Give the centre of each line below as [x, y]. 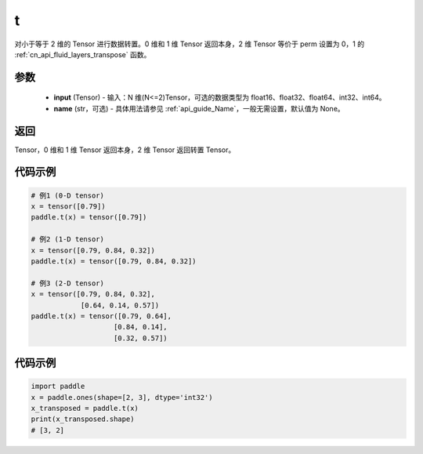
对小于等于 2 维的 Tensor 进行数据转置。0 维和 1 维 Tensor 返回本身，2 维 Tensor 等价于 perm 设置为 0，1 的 [189, 44]
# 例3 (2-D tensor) [68, 283]
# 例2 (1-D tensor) [68, 240]
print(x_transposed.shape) [83, 419]
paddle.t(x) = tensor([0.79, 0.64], [101, 316]
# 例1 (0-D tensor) [68, 195]
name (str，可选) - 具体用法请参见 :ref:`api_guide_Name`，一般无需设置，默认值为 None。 [199, 108]
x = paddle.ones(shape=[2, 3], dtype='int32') [122, 397]
